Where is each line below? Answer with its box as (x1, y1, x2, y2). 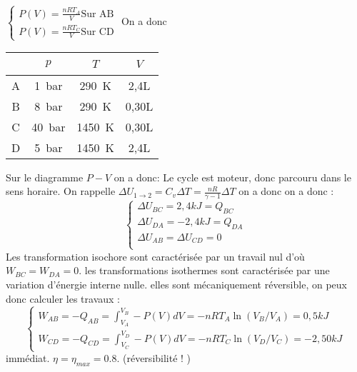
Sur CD (81, 26, 114, 37)
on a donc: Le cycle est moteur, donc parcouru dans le (114, 169, 351, 184)
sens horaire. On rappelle (6, 184, 116, 198)
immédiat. (6, 351, 50, 366)
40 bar (31, 118, 66, 135)
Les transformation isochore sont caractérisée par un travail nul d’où (6, 248, 305, 263)
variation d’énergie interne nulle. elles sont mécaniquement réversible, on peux (6, 276, 347, 291)
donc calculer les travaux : (6, 291, 120, 306)
